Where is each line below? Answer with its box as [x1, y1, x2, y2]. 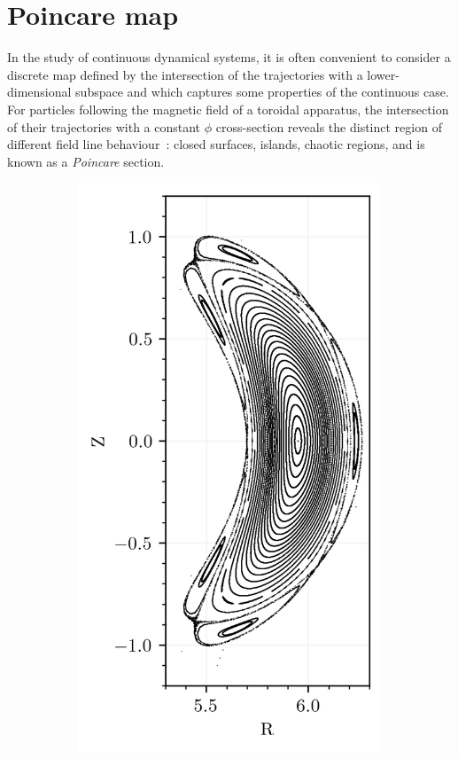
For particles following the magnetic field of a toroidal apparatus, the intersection [7, 99, 449, 118]
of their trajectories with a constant [7, 117, 201, 136]
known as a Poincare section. [7, 152, 165, 170]
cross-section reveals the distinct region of [215, 117, 442, 136]
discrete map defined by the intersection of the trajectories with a [7, 65, 363, 83]
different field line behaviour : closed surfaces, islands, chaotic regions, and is [7, 135, 425, 153]
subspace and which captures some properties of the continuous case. [75, 82, 449, 101]
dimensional [7, 82, 72, 101]
